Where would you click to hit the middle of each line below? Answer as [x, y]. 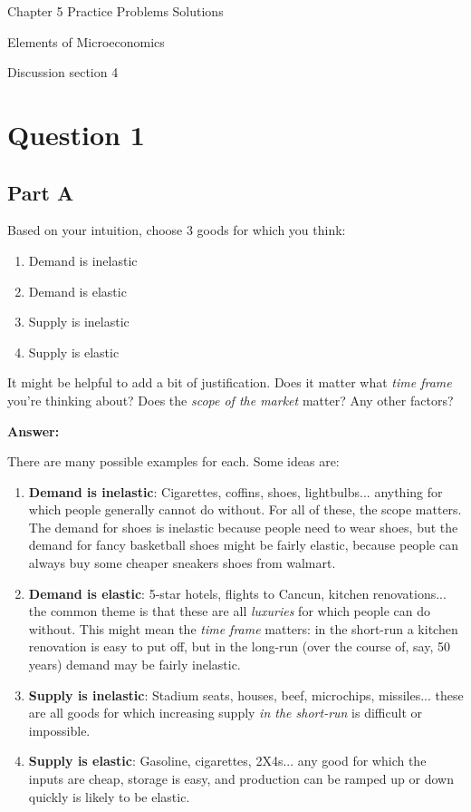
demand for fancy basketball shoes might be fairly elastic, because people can [243, 545]
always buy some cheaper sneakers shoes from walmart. [182, 563]
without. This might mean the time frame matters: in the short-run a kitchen [243, 628]
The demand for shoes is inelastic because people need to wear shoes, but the [243, 527]
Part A [41, 192]
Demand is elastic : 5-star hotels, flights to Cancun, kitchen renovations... [237, 593]
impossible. [59, 730]
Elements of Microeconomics [86, 41]
